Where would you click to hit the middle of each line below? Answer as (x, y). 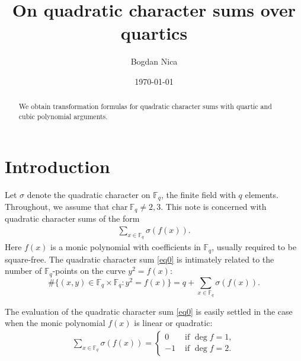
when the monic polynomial (55, 323)
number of (23, 271)
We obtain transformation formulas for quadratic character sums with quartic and (145, 106)
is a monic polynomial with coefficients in (126, 247)
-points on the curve (89, 271)
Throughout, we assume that (57, 206)
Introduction (57, 166)
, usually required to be (254, 247)
